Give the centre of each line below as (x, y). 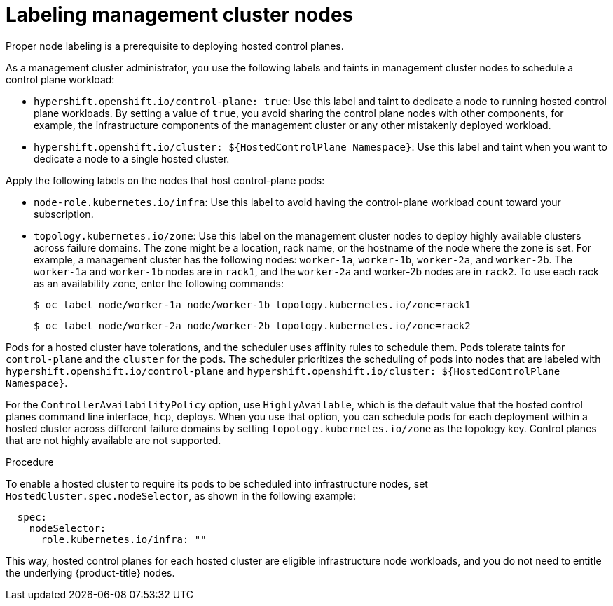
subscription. (64, 214)
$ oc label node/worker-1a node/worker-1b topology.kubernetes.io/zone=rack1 (252, 304)
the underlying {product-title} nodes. (90, 572)
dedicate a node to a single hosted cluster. (132, 158)
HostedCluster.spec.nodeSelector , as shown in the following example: (181, 495)
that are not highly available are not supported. (113, 440)
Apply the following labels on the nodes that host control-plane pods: (165, 180)
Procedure (30, 462)
